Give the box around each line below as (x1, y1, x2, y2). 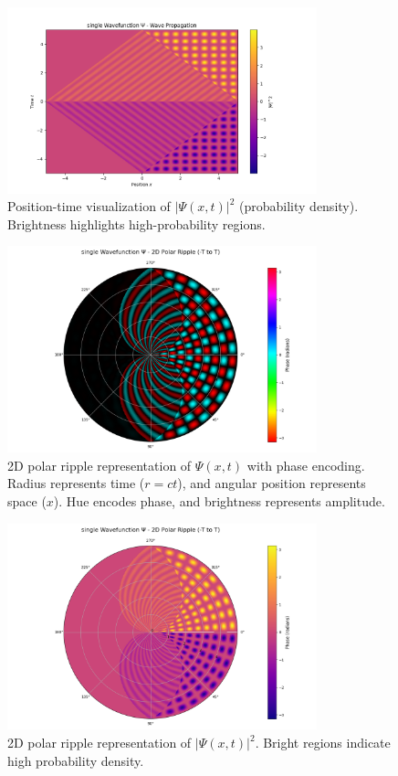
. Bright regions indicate (255, 733, 391, 752)
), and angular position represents (177, 473, 366, 493)
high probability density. (7, 750, 144, 770)
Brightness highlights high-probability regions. (7, 214, 266, 233)
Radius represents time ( (7, 473, 145, 493)
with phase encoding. (246, 455, 365, 474)
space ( (7, 491, 47, 510)
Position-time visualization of (7, 197, 171, 216)
